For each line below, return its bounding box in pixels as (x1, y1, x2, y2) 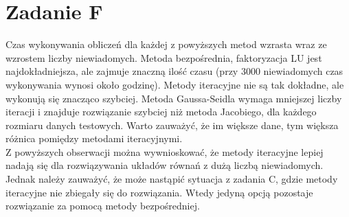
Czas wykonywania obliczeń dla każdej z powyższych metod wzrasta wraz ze (5, 37, 327, 52)
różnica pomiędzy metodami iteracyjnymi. (5, 131, 183, 146)
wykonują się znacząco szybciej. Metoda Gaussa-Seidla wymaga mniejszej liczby (5, 91, 342, 105)
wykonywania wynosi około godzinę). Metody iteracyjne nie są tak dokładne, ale (5, 77, 344, 91)
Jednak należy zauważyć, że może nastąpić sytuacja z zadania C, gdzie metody (5, 172, 338, 186)
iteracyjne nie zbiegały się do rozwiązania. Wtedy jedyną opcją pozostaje (5, 185, 313, 199)
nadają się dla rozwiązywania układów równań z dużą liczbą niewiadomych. (5, 158, 324, 172)
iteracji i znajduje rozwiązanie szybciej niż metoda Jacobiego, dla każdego (5, 104, 317, 119)
